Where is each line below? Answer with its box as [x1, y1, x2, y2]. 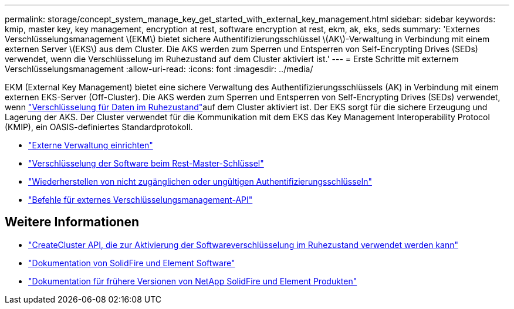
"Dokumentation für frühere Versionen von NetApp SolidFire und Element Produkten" [28, 276, 357, 286]
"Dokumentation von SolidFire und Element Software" [28, 257, 235, 268]
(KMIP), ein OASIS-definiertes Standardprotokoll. [5, 122, 193, 132]
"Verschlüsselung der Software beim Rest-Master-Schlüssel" [28, 158, 264, 168]
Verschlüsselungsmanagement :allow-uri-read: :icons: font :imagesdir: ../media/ [5, 64, 313, 74]
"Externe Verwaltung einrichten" [28, 140, 153, 150]
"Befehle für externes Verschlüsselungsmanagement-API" [28, 195, 253, 205]
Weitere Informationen [5, 215, 140, 230]
